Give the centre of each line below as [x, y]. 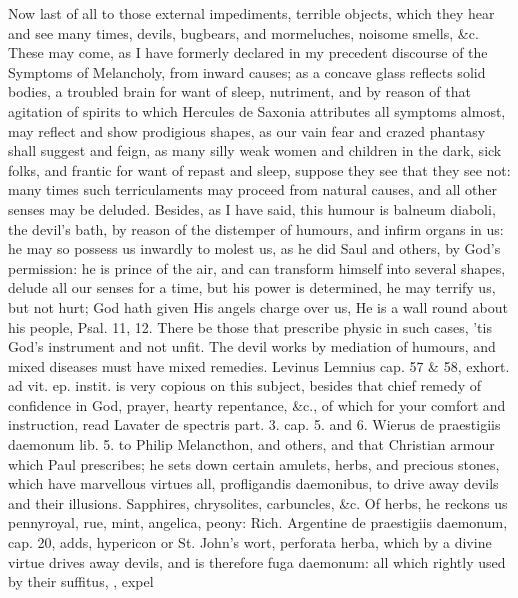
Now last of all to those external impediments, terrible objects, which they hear [251, 13]
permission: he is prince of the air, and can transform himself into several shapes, [257, 267]
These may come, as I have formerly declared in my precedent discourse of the [248, 52]
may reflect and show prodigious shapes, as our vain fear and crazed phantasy [247, 130]
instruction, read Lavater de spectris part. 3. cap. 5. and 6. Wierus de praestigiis [254, 424]
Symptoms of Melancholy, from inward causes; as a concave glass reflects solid [247, 71]
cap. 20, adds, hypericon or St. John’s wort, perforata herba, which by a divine [250, 542]
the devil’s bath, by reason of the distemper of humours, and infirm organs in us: [256, 228]
